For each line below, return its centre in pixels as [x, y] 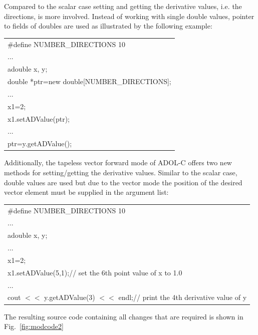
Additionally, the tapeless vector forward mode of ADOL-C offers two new [118, 162]
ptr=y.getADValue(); [40, 143]
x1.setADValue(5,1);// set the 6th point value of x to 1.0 [95, 272]
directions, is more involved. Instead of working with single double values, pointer [129, 16]
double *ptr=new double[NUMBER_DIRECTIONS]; [89, 81]
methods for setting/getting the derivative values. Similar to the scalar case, [121, 172]
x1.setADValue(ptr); [39, 118]
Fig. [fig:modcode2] [34, 326]
